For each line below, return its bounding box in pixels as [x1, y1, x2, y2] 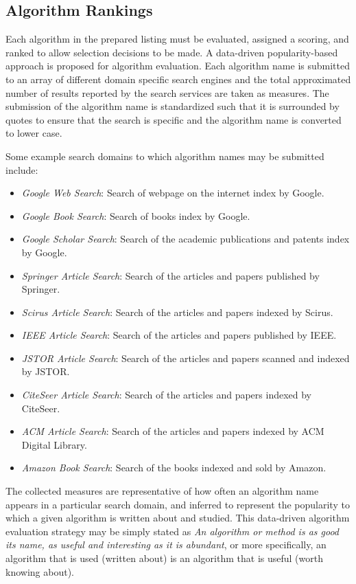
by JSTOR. [21, 364, 70, 379]
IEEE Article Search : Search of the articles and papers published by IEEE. [21, 328, 337, 342]
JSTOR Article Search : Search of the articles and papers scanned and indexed [21, 350, 350, 365]
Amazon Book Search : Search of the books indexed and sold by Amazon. [21, 460, 327, 475]
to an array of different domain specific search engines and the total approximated [5, 71, 351, 86]
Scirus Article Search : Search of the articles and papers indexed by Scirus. [21, 304, 333, 319]
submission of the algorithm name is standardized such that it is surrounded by [5, 99, 340, 113]
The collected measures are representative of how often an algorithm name [5, 484, 319, 498]
